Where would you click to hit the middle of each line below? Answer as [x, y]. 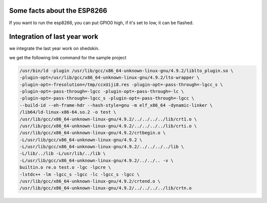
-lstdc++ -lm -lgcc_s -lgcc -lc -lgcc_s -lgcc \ [80, 174]
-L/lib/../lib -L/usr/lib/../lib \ [63, 154]
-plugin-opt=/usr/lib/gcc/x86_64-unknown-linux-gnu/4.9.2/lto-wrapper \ [110, 78]
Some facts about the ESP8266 [58, 11]
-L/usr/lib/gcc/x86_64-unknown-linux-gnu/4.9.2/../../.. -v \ [96, 160]
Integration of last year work [54, 37]
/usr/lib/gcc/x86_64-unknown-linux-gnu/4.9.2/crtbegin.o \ [92, 133]
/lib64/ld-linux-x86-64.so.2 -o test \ [68, 112]
